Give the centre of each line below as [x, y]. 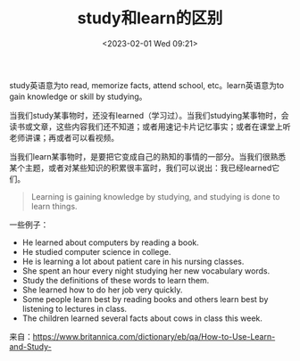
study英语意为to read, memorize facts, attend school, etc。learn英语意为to [146, 85]
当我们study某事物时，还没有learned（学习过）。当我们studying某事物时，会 [149, 115]
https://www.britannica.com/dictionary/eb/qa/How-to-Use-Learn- [154, 336]
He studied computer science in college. [96, 251]
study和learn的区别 [150, 18]
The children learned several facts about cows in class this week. [142, 318]
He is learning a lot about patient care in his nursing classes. [133, 261]
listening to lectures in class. [75, 308]
